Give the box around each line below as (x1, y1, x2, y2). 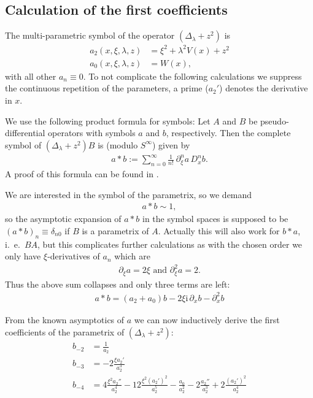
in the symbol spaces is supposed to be (142, 212, 288, 225)
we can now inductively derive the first (134, 313, 280, 326)
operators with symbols (48, 126, 136, 139)
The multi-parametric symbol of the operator (5, 29, 175, 42)
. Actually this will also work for (158, 224, 280, 237)
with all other (5, 69, 56, 82)
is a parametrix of (82, 224, 149, 237)
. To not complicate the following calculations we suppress (83, 69, 302, 82)
